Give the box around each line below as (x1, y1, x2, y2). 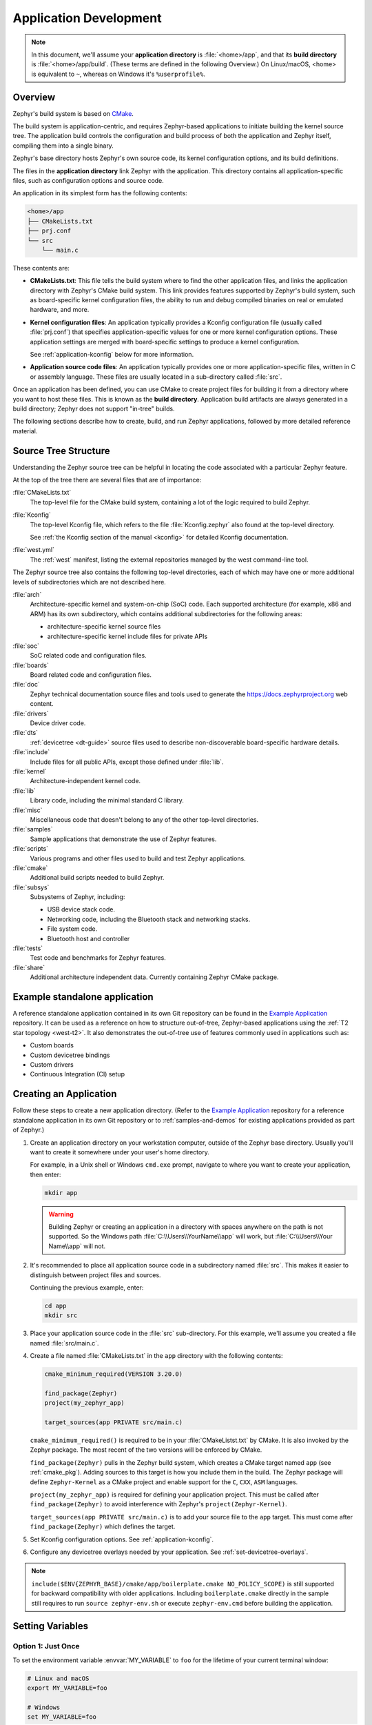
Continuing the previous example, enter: (30, 1283, 144, 1292)
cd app (44, 1301, 67, 1310)
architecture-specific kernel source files (47, 622, 161, 631)
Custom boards (30, 1041, 74, 1049)
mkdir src (44, 1312, 78, 1319)
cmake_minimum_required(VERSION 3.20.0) (44, 1370, 183, 1378)
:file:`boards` (12, 661, 50, 669)
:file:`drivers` (12, 709, 50, 718)
